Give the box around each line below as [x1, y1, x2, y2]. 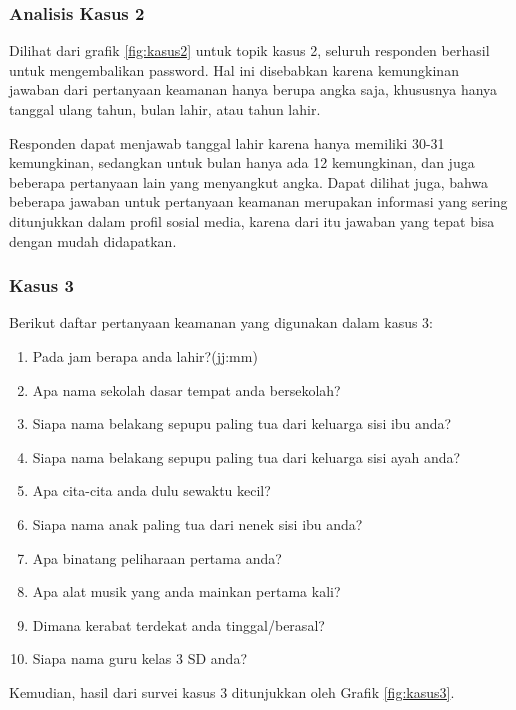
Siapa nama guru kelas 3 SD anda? [32, 648, 248, 669]
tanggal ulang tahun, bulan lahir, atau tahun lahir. [9, 99, 321, 119]
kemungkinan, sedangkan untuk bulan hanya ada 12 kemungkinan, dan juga [9, 152, 475, 173]
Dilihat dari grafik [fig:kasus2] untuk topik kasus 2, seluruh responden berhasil [9, 40, 490, 61]
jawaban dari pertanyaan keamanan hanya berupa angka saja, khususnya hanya [9, 79, 498, 100]
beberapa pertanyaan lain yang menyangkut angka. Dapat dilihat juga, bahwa [9, 171, 489, 192]
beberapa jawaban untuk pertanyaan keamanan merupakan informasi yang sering [9, 191, 508, 212]
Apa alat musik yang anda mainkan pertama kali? [32, 581, 341, 602]
